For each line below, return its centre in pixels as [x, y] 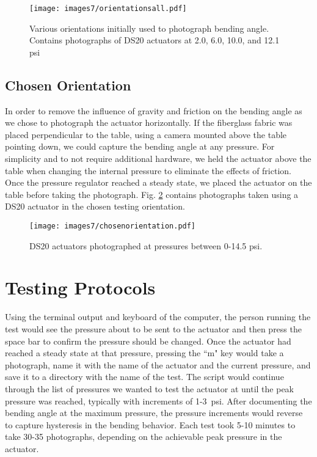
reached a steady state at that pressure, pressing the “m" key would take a [144, 353]
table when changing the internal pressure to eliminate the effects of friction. [148, 170]
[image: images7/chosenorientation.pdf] [113, 226]
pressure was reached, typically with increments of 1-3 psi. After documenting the [158, 400]
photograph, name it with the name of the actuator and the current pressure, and [158, 364]
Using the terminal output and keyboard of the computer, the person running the [158, 317]
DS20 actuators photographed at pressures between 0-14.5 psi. [146, 245]
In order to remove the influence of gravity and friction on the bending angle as [154, 110]
